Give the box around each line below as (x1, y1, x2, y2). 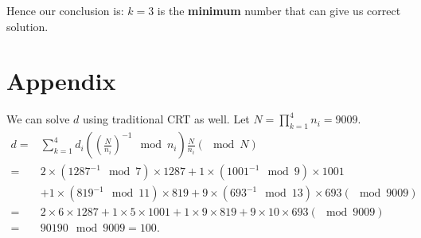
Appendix (6, 64, 116, 97)
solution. (6, 18, 49, 34)
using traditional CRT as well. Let (83, 111, 250, 127)
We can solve (6, 111, 70, 127)
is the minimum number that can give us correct (157, 2, 401, 18)
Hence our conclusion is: (6, 2, 124, 18)
